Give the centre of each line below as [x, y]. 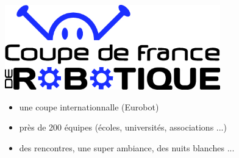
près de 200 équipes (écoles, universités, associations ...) [123, 127]
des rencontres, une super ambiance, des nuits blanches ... [127, 148]
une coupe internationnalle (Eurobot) [89, 106]
